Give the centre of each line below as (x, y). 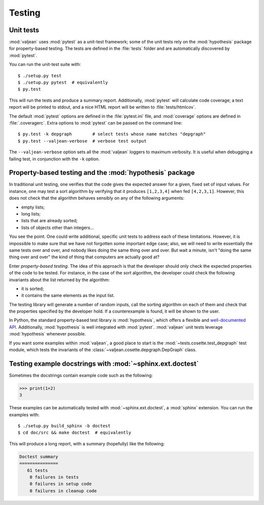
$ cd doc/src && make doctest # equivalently (75, 433)
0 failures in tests (54, 477)
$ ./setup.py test (40, 75)
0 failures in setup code (61, 484)
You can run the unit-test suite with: (45, 64)
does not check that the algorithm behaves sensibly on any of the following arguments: (97, 198)
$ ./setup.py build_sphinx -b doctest (64, 426)
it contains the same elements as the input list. (68, 295)
